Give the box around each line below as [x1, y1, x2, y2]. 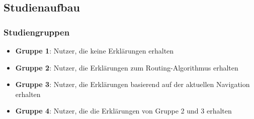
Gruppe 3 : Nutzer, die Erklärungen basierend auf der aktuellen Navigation [15, 79, 250, 89]
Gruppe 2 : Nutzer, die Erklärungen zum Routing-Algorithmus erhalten [15, 62, 238, 72]
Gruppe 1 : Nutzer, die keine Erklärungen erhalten [15, 45, 174, 55]
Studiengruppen [4, 25, 70, 38]
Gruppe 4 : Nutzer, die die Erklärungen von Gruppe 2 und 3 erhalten [15, 105, 232, 116]
